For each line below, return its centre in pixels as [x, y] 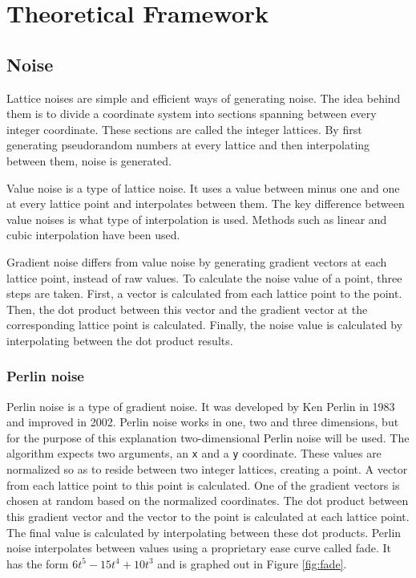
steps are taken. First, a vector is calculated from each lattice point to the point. [204, 293]
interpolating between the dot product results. [120, 340]
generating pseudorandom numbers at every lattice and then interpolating [188, 145]
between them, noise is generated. [89, 160]
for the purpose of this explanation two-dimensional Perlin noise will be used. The [208, 437]
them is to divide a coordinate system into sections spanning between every [192, 114]
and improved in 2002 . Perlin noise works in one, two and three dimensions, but [203, 422]
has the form [38, 563]
